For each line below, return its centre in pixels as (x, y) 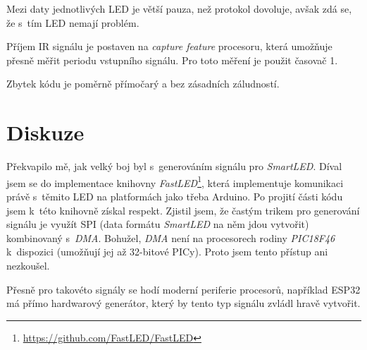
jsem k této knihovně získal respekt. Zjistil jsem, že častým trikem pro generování (183, 210)
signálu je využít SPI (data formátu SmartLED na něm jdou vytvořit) (158, 224)
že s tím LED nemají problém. (73, 22)
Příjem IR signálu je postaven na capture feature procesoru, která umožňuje (169, 46)
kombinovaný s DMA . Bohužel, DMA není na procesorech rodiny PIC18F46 (171, 237)
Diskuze (45, 132)
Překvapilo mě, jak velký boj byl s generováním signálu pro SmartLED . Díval (174, 166)
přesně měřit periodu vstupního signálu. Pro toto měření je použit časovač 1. (172, 60)
